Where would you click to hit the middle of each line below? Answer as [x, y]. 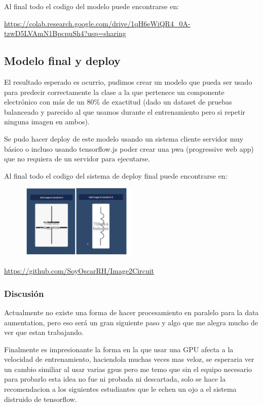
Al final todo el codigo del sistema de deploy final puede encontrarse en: [116, 175]
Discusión [24, 293]
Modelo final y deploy [62, 61]
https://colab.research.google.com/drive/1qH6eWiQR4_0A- [97, 23]
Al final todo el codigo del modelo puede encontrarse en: [92, 6]
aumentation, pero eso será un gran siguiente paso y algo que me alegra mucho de [131, 322]
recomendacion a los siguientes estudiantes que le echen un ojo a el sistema [120, 389]
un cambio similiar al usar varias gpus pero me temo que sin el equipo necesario [128, 369]
